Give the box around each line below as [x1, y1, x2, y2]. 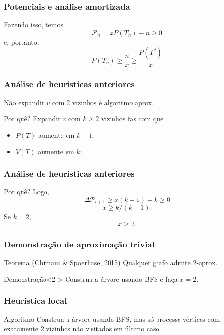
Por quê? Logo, [4, 186, 49, 197]
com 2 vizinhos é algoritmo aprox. [52, 97, 154, 107]
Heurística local [4, 294, 67, 307]
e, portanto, [4, 36, 39, 46]
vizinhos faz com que [101, 113, 164, 124]
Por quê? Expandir [4, 113, 61, 124]
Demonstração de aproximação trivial [4, 238, 155, 250]
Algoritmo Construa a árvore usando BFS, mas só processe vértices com [4, 313, 220, 324]
